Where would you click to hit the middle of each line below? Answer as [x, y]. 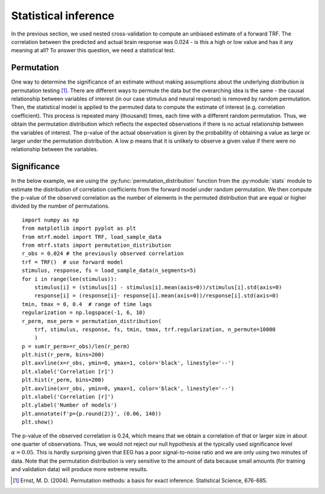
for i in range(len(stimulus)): [70, 279]
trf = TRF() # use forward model [73, 262]
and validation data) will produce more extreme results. [79, 469]
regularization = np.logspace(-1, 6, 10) [84, 313]
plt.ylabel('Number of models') [70, 405]
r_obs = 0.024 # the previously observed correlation [103, 254]
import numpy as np [51, 220]
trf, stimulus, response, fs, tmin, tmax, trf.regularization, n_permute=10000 [155, 329]
